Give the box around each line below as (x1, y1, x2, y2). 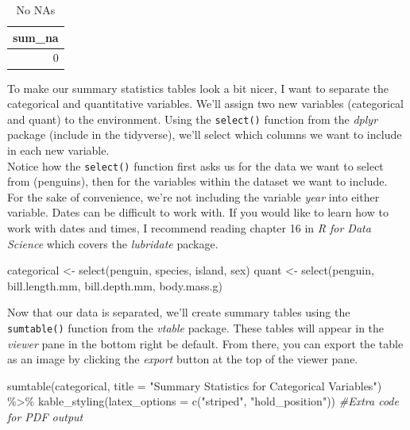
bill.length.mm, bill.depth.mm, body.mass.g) (7, 277, 222, 294)
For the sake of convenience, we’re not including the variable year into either (7, 188, 380, 205)
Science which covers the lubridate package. (7, 235, 219, 251)
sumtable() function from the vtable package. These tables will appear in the (7, 319, 385, 336)
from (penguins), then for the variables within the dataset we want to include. (7, 173, 388, 190)
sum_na (13, 29, 59, 45)
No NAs (16, 2, 56, 17)
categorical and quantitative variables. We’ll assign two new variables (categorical (7, 95, 404, 112)
